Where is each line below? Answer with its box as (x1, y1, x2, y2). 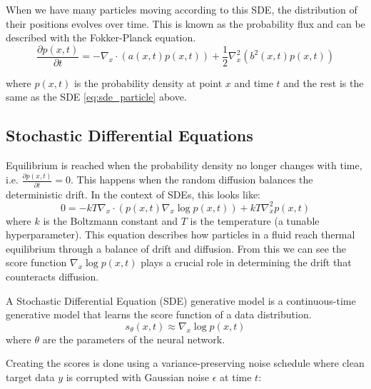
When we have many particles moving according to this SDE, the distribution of (6, 2, 357, 16)
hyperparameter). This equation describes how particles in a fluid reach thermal (6, 227, 355, 242)
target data (6, 369, 55, 384)
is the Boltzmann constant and (43, 213, 178, 228)
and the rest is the (283, 75, 364, 90)
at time (220, 369, 252, 384)
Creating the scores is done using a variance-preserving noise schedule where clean (6, 355, 365, 370)
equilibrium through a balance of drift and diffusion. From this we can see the (6, 241, 347, 256)
